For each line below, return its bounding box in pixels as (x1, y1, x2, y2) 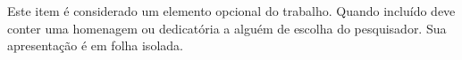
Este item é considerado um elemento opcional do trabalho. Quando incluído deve (7, 2, 456, 19)
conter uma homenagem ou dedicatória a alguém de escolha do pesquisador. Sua (7, 19, 447, 37)
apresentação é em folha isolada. (7, 36, 183, 55)
